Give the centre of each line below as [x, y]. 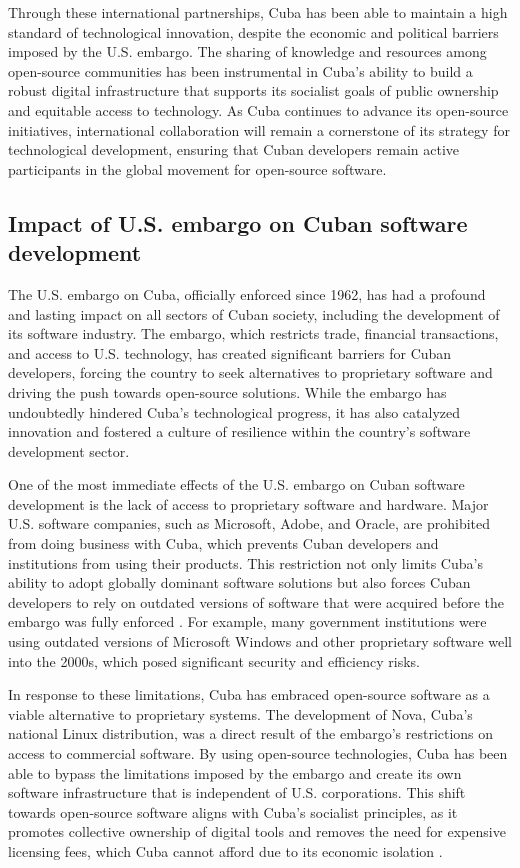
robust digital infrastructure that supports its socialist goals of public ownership [253, 90]
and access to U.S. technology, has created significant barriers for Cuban [230, 352]
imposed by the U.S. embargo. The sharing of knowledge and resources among [247, 51]
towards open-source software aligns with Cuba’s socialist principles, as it [233, 811]
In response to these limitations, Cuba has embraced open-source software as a [249, 694]
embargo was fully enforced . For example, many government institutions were [247, 621]
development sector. [69, 450]
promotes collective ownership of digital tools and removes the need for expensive [257, 831]
